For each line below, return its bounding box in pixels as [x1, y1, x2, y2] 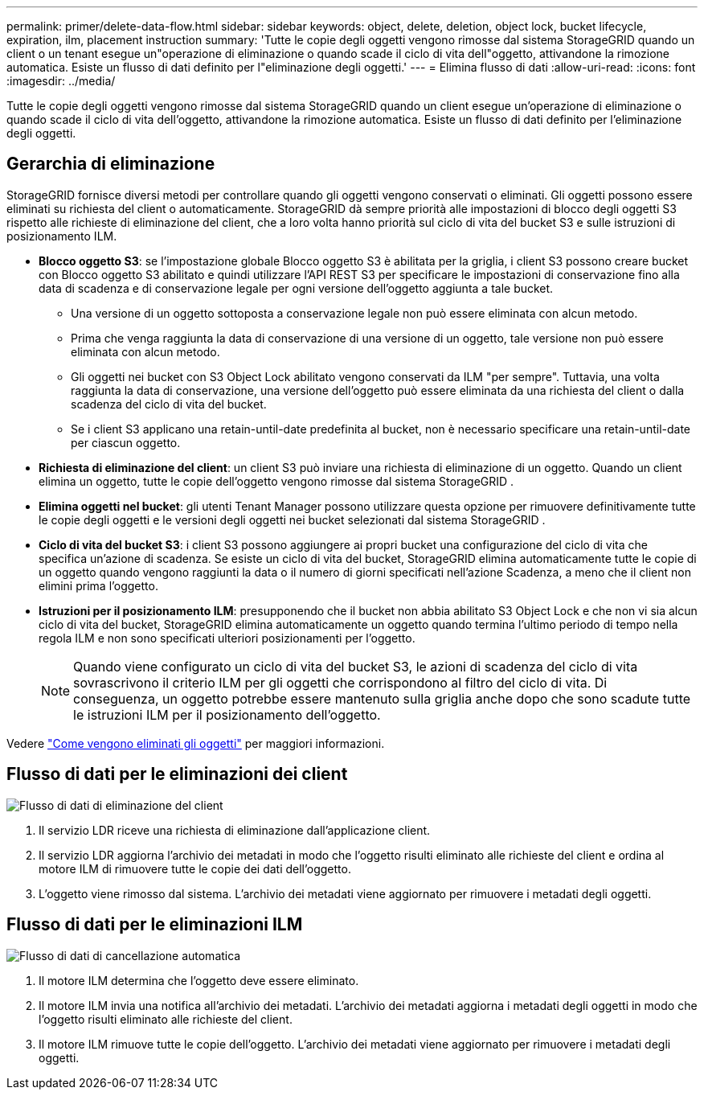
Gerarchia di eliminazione [6, 154, 215, 174]
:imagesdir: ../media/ [6, 74, 116, 88]
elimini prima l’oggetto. [39, 578, 158, 593]
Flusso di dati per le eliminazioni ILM [6, 914, 303, 935]
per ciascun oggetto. [71, 435, 181, 449]
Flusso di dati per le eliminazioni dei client [6, 764, 348, 785]
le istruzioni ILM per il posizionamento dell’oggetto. [73, 706, 381, 723]
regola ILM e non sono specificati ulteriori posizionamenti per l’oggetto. [39, 630, 415, 645]
